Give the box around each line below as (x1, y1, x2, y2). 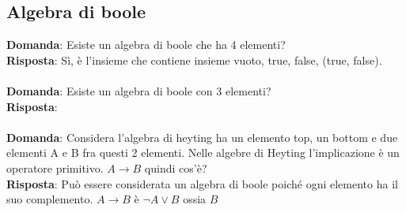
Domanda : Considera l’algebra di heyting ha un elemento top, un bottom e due (6, 128, 398, 145)
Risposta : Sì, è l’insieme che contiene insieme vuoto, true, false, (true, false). (6, 51, 382, 68)
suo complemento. (6, 191, 93, 207)
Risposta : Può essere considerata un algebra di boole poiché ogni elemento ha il (6, 175, 398, 192)
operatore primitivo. (6, 159, 104, 176)
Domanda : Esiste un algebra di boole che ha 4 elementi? (6, 36, 286, 53)
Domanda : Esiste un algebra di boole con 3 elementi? (6, 82, 271, 99)
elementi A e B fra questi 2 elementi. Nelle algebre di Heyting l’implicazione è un (6, 144, 400, 161)
